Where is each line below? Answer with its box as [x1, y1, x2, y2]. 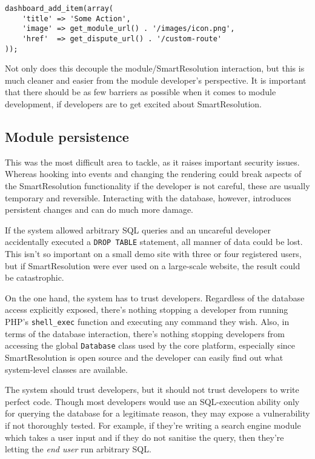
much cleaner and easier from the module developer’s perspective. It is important [5, 73, 307, 86]
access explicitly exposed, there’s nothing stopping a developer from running [5, 303, 288, 316]
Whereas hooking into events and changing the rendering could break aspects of [5, 167, 302, 180]
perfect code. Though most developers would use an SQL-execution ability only [5, 395, 300, 407]
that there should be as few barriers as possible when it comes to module [5, 85, 276, 98]
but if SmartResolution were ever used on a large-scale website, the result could [5, 259, 300, 272]
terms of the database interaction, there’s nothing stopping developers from [5, 327, 285, 340]
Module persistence [5, 127, 129, 146]
